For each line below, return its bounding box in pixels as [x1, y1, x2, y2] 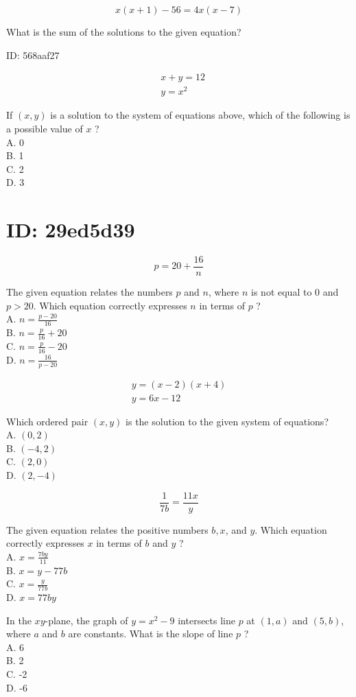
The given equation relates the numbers [6, 285, 173, 299]
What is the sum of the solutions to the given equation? [6, 25, 241, 38]
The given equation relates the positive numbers [6, 522, 209, 536]
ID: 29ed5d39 [6, 215, 135, 244]
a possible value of [6, 121, 83, 135]
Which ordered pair [6, 414, 88, 428]
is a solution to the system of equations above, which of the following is [50, 108, 351, 122]
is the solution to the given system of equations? [126, 414, 329, 428]
